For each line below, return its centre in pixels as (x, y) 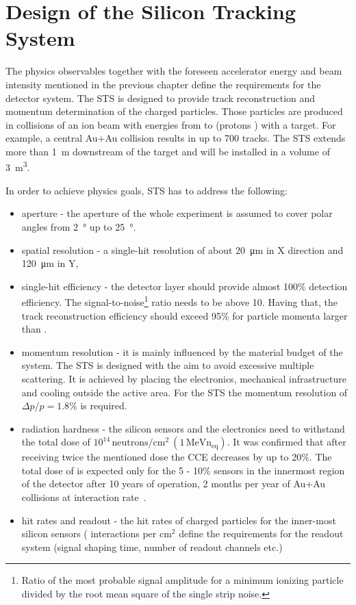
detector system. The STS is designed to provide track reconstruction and (161, 98)
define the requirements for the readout (261, 533)
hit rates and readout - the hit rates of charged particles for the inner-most (179, 520)
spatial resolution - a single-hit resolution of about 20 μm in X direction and (182, 249)
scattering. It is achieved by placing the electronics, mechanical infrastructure (184, 378)
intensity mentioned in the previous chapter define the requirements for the (163, 84)
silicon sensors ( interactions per (89, 533)
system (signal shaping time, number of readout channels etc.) (152, 546)
